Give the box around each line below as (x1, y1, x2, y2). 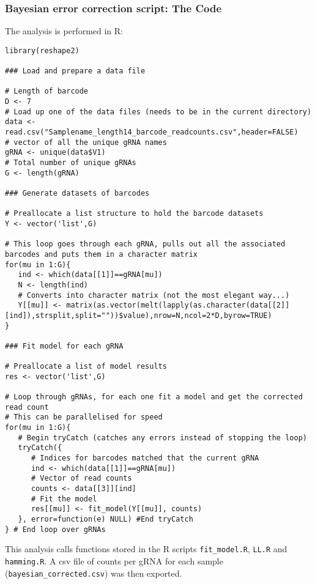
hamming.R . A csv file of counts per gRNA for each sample (5, 554, 223, 567)
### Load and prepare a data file (5, 67, 146, 76)
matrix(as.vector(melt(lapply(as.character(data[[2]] (66, 301, 290, 310)
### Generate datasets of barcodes (5, 189, 150, 198)
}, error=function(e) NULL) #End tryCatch (18, 515, 193, 523)
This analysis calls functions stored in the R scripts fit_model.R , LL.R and (5, 542, 287, 555)
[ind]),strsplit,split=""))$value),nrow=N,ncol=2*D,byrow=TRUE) (5, 311, 272, 320)
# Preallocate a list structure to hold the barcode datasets (5, 209, 264, 218)
